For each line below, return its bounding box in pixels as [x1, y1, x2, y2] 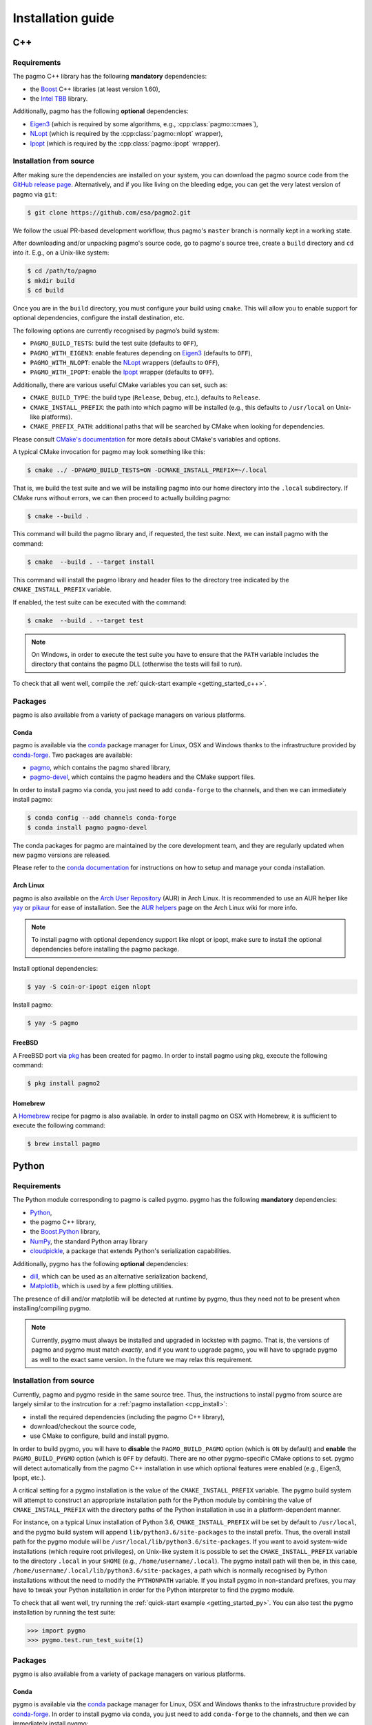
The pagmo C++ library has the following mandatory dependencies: [12, 72, 207, 81]
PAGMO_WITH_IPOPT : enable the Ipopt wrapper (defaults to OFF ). [30, 368, 214, 376]
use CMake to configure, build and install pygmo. [30, 1432, 169, 1440]
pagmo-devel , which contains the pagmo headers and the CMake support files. [30, 773, 256, 781]
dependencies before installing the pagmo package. [31, 945, 179, 954]
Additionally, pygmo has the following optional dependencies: [12, 1259, 189, 1268]
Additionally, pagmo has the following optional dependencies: [12, 107, 189, 115]
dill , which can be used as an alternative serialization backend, [30, 1272, 208, 1280]
